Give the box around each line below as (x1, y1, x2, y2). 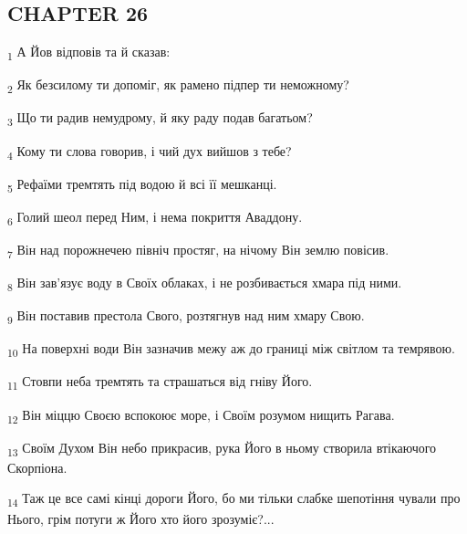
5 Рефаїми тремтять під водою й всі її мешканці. (7, 173, 277, 195)
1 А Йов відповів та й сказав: (7, 42, 171, 63)
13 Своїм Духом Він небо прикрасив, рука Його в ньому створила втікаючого (7, 437, 437, 459)
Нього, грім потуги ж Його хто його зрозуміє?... (7, 508, 275, 528)
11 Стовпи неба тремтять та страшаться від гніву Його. (7, 372, 313, 393)
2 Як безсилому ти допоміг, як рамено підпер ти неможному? (7, 75, 349, 97)
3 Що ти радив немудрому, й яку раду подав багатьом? (7, 108, 313, 130)
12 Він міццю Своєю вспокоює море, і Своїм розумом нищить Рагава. (7, 404, 395, 426)
